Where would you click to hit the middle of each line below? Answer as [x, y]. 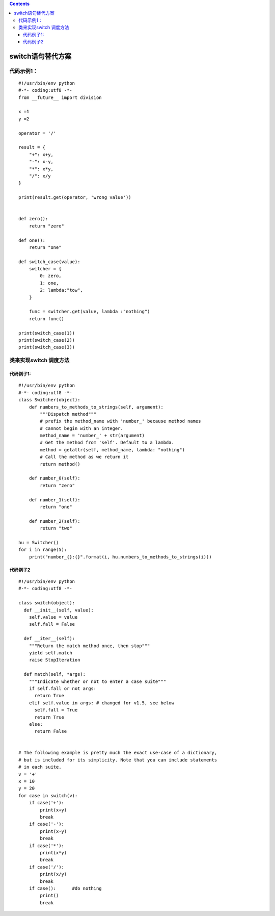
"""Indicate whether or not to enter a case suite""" [98, 681]
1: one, [49, 283]
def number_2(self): [54, 521]
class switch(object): [47, 603]
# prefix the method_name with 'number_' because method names [120, 421]
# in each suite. [40, 767]
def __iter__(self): [49, 639]
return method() [60, 464]
